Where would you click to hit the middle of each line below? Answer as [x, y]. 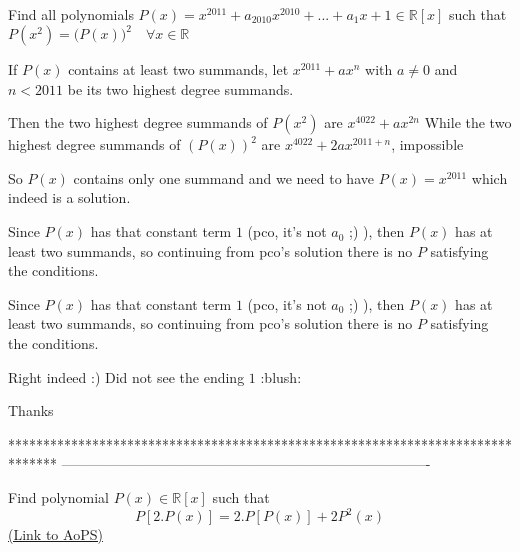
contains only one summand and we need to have [223, 177]
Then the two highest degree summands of [138, 122]
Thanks [31, 410]
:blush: [281, 376]
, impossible [427, 144]
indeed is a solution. [69, 197]
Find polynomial [58, 497]
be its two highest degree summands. [180, 88]
